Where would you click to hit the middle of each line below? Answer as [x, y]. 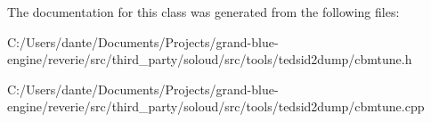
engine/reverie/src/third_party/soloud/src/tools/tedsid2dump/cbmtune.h [210, 59]
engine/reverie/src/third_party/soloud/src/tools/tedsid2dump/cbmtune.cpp [216, 106]
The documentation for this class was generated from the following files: [203, 12]
